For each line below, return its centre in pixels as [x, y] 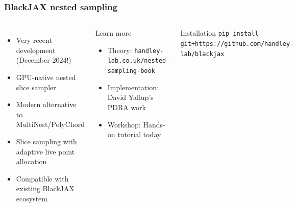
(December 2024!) [44, 60]
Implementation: [133, 87]
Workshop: [124, 124]
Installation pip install [219, 33]
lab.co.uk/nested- [139, 61]
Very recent [34, 40]
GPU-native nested [46, 77]
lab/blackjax [202, 54]
